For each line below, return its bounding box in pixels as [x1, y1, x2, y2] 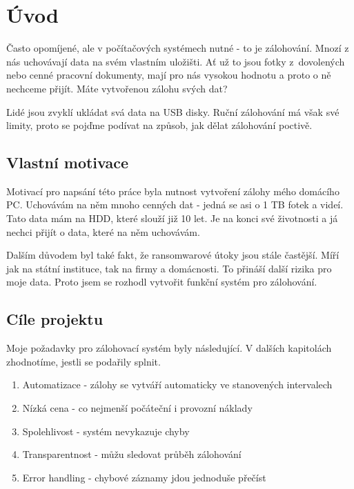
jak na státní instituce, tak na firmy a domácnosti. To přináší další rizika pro [6, 261, 332, 275]
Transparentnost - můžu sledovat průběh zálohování [22, 447, 242, 461]
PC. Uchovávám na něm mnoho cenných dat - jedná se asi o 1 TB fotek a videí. [6, 197, 344, 212]
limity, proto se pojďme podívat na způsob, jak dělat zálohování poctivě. [6, 118, 313, 132]
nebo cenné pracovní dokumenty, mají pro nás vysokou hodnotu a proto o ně [6, 68, 331, 82]
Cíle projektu [6, 308, 104, 330]
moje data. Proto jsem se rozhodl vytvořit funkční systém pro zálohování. [6, 275, 317, 289]
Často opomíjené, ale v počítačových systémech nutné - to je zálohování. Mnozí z [6, 41, 349, 55]
